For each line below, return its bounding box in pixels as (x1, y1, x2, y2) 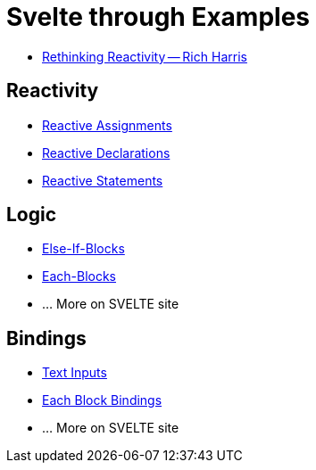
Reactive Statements (42, 172, 163, 188)
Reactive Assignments (42, 117, 172, 133)
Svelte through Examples (6, 2, 311, 32)
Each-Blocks (42, 268, 117, 284)
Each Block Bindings (42, 392, 162, 408)
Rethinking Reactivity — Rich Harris (42, 48, 247, 64)
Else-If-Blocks (42, 241, 125, 257)
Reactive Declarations (42, 144, 170, 161)
